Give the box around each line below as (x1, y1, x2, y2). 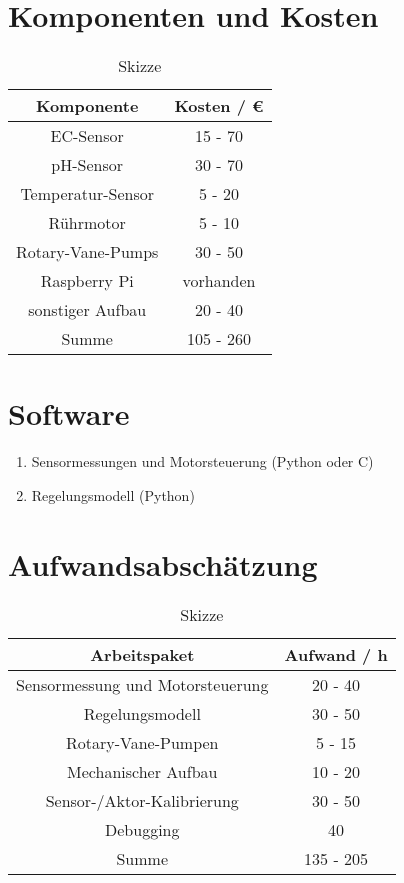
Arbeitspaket (90, 642, 195, 666)
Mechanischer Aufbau (67, 759, 218, 783)
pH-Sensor (51, 153, 124, 177)
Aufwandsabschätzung (8, 543, 318, 584)
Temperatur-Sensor (20, 182, 154, 206)
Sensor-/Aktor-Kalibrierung (45, 788, 239, 812)
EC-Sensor (50, 124, 124, 148)
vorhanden (182, 269, 256, 293)
